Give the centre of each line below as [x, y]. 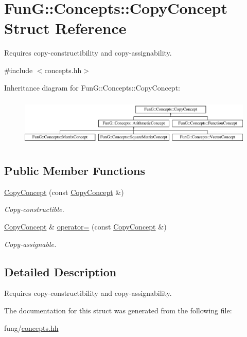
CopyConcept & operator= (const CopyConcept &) [85, 226]
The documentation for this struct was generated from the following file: [118, 310]
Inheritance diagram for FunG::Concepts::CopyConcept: [92, 87]
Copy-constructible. [34, 209]
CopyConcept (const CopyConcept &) [64, 192]
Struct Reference [65, 28]
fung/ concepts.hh [31, 327]
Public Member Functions [75, 170]
